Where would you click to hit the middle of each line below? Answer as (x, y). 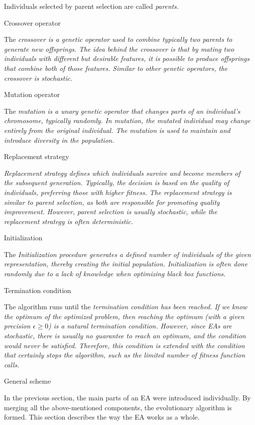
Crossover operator (32, 22)
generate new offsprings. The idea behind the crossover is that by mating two (119, 49)
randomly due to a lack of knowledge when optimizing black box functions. (115, 274)
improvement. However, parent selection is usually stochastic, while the (111, 212)
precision (17, 326)
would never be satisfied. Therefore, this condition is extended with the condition (125, 345)
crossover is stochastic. (38, 78)
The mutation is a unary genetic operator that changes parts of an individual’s (122, 111)
